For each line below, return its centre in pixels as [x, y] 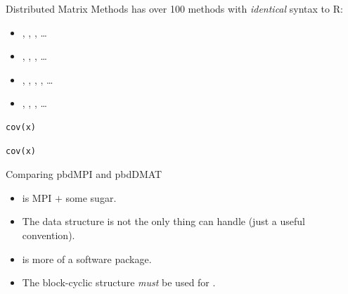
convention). [49, 235]
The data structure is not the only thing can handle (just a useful [163, 221]
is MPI [37, 197]
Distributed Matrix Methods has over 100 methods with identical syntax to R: [174, 8]
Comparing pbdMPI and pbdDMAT [84, 174]
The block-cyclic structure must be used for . [119, 282]
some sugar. [91, 197]
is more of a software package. [87, 258]
